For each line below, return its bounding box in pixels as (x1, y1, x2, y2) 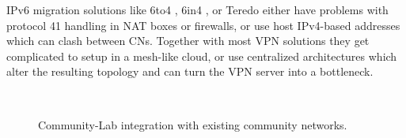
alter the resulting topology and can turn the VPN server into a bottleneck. (6, 63, 374, 80)
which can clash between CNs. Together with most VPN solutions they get (6, 32, 370, 49)
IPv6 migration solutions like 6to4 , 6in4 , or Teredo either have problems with (6, 2, 389, 17)
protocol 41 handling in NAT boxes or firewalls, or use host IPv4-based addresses (6, 17, 400, 33)
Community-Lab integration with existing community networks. (38, 116, 347, 132)
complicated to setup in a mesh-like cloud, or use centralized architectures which (6, 47, 397, 64)
